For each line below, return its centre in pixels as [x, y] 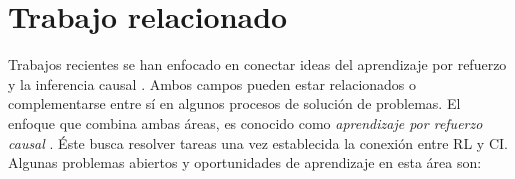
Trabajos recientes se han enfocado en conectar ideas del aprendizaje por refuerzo [257, 64]
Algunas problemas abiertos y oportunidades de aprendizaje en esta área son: [245, 162]
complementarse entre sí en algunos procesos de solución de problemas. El [234, 103]
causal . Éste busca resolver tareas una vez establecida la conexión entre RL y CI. [258, 142]
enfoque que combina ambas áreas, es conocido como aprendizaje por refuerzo [245, 122]
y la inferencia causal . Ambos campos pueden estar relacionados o [212, 83]
